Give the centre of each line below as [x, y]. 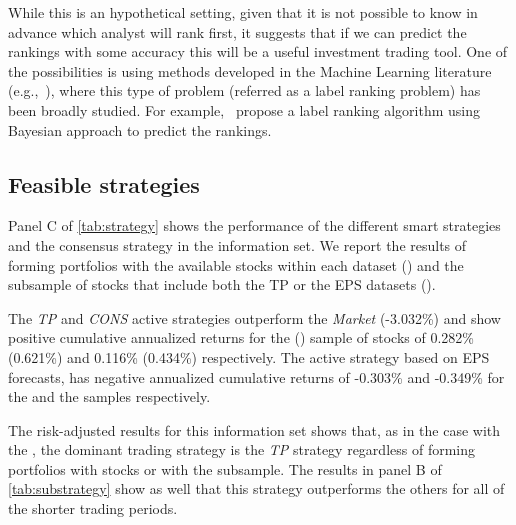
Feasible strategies [104, 183]
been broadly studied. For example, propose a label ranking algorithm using [244, 109]
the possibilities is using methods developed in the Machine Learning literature [250, 70]
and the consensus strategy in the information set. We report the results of [237, 244]
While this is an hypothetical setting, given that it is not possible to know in [243, 12]
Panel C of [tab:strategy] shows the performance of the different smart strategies [254, 225]
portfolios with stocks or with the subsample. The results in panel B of [225, 468]
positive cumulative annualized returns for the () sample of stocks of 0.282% [241, 337]
